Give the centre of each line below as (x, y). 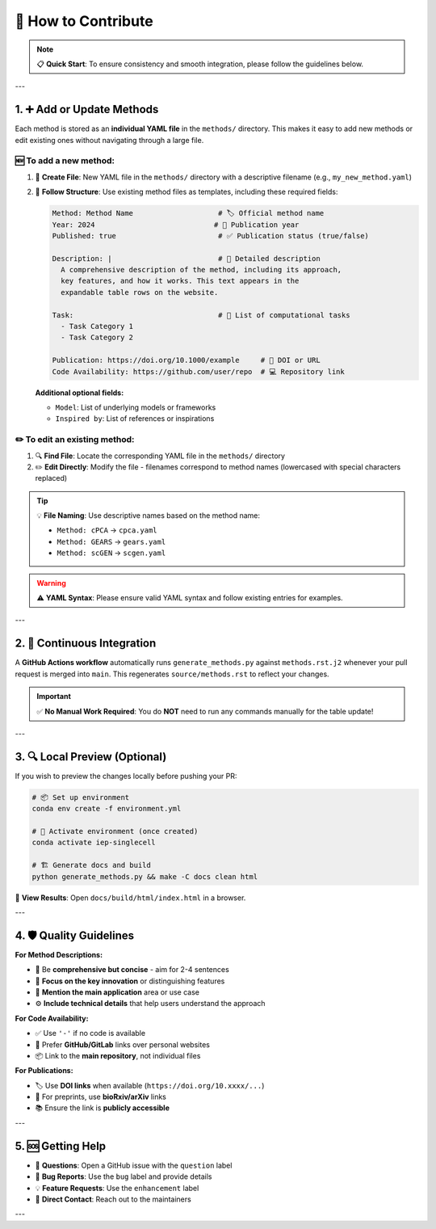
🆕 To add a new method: (65, 161)
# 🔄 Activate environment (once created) (115, 831)
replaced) (51, 478)
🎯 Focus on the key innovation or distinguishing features (130, 981)
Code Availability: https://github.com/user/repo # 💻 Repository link (198, 371)
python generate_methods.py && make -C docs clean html (145, 876)
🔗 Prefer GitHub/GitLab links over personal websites (122, 1044)
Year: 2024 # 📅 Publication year (176, 225)
